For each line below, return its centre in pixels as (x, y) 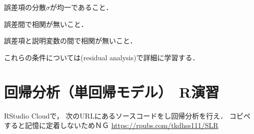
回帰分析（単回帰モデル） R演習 (112, 91)
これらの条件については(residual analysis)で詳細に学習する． (102, 57)
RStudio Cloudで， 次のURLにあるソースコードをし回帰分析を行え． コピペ (127, 115)
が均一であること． (81, 7)
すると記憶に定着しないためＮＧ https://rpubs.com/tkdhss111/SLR (111, 125)
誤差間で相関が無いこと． (46, 24)
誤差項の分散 (25, 7)
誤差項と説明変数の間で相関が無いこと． (70, 41)
